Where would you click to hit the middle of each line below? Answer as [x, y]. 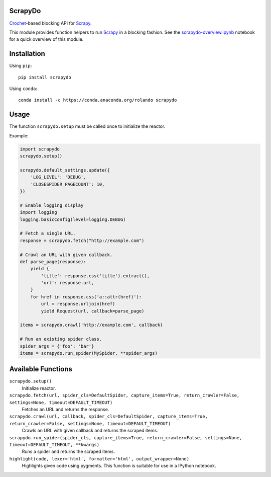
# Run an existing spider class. [61, 339]
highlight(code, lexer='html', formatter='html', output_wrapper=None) [99, 459]
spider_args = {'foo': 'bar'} [57, 346]
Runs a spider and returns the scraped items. [69, 452]
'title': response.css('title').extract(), [95, 276]
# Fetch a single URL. [48, 233]
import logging [38, 212]
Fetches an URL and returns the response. [65, 410]
